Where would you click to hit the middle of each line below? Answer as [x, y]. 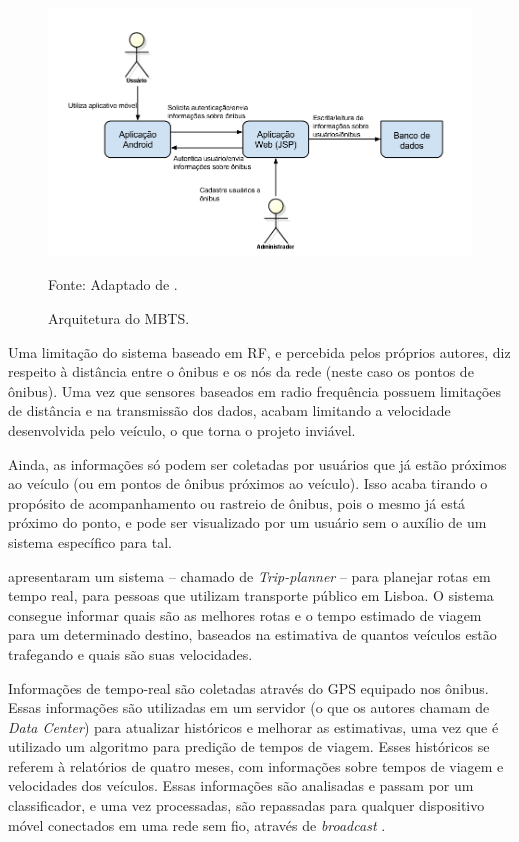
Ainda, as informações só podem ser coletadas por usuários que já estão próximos [257, 463]
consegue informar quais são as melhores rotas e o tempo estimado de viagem [245, 614]
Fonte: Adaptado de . [113, 284]
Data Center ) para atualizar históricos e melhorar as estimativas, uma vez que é [253, 726]
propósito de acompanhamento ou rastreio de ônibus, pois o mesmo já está [237, 502]
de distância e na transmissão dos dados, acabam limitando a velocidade [229, 410]
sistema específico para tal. [90, 541]
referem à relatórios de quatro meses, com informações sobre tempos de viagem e [256, 765]
